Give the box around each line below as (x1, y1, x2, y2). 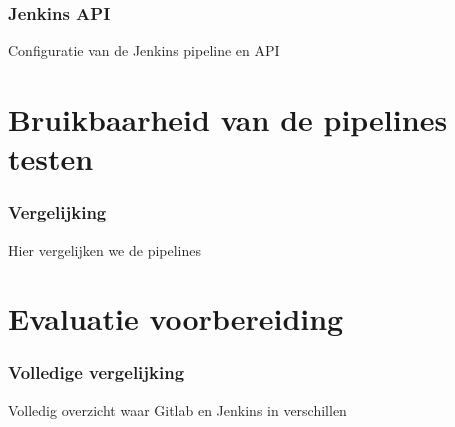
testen (8, 138, 94, 179)
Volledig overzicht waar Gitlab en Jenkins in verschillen (8, 399, 347, 420)
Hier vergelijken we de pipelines (8, 239, 202, 260)
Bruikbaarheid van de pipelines (8, 99, 448, 139)
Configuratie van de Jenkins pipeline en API (8, 40, 280, 61)
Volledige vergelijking (8, 360, 185, 385)
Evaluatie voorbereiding (8, 298, 344, 339)
